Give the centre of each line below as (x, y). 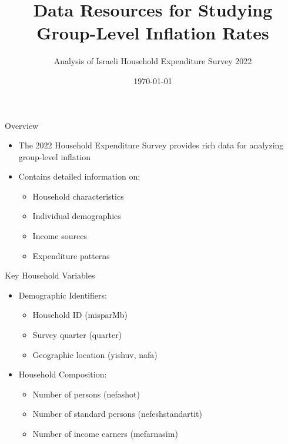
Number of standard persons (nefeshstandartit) (117, 414)
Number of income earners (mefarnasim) (105, 433)
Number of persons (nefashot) (86, 394)
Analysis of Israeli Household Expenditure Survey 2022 (153, 61)
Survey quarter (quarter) (77, 335)
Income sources (60, 236)
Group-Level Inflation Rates (153, 33)
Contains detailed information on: (79, 176)
